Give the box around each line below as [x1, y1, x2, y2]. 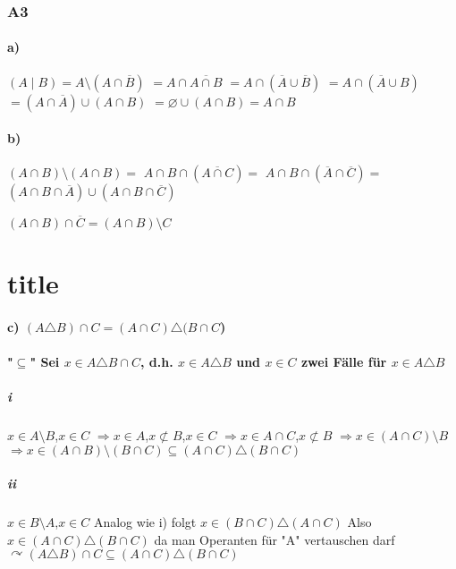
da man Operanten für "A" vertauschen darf [154, 530, 395, 548]
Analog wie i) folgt [93, 513, 197, 531]
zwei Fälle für [300, 352, 387, 370]
